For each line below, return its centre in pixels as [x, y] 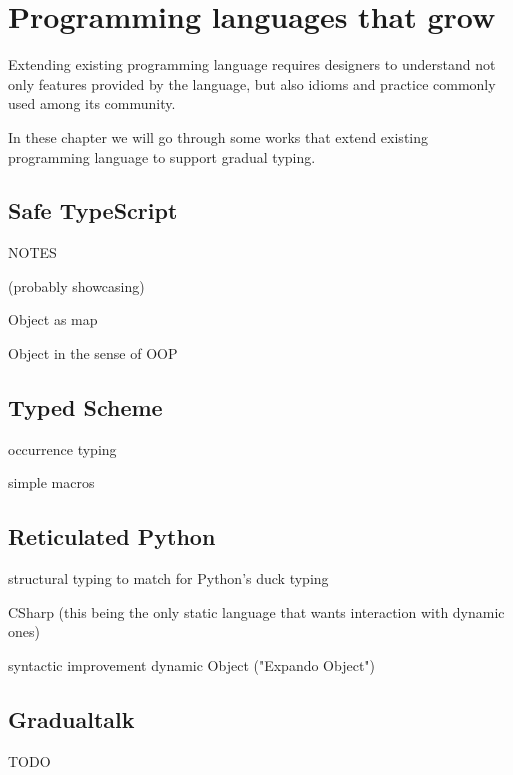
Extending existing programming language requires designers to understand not [252, 64]
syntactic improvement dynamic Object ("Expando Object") [192, 665]
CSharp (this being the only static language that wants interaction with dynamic [256, 611]
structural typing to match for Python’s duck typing [168, 578]
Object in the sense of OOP [93, 353]
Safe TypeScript [93, 210]
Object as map [53, 319]
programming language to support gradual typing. [162, 156]
